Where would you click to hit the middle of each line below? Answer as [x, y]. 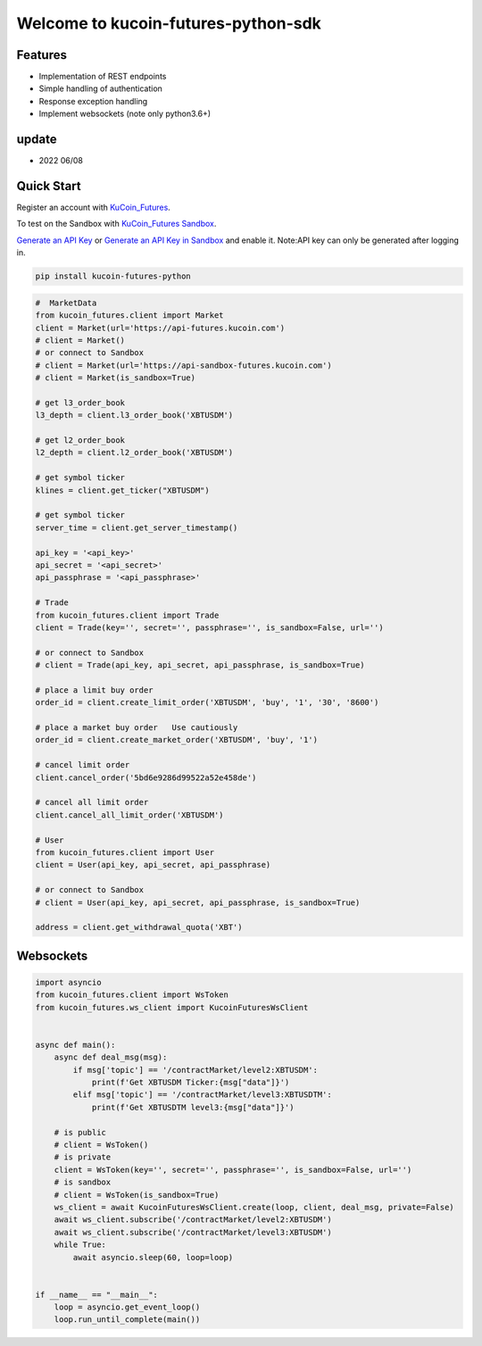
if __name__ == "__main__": [96, 1295]
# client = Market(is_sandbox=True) [116, 378]
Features [42, 55]
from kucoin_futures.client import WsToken [132, 995]
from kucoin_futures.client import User [125, 852]
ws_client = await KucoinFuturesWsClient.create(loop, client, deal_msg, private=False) [254, 1207]
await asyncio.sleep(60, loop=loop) [153, 1257]
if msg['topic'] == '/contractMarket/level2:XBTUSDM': [195, 1070]
